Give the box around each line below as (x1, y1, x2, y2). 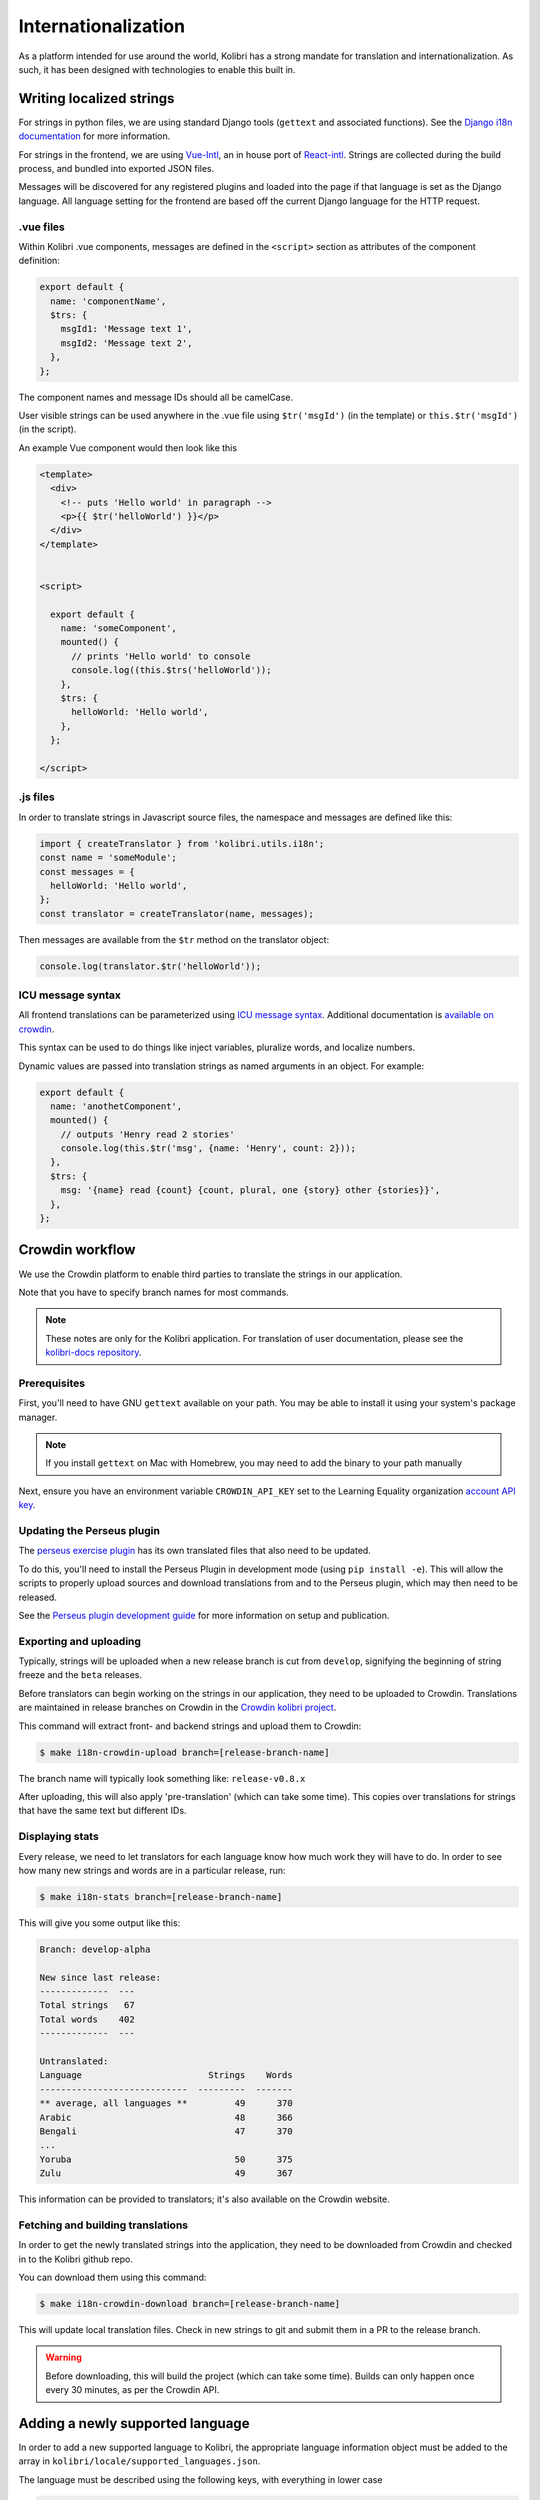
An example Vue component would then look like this (18, 441, 238, 454)
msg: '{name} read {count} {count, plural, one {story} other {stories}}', (60, 1185, 441, 1196)
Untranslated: (39, 2055, 109, 2067)
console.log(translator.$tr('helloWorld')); (39, 960, 262, 972)
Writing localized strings (18, 90, 175, 107)
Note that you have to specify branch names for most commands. (18, 1286, 289, 1298)
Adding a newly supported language (18, 2415, 250, 2432)
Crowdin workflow (18, 1241, 136, 1259)
